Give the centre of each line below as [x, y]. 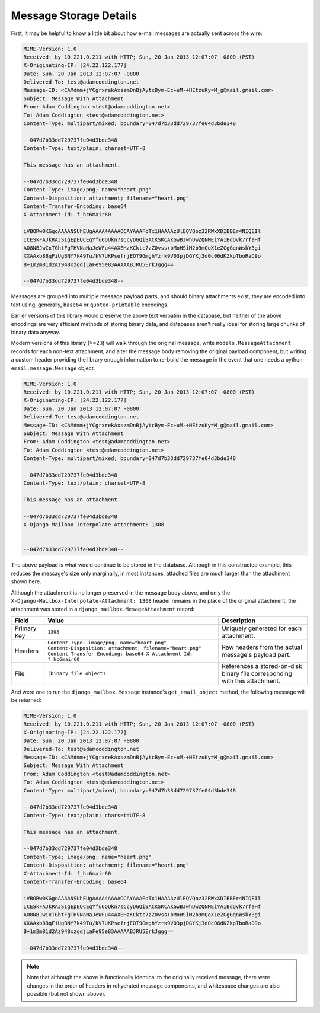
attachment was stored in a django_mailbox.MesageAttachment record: [103, 609]
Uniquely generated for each [262, 628]
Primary [25, 628]
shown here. [26, 581]
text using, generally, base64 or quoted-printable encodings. [90, 305]
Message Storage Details [74, 15]
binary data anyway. [36, 333]
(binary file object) [77, 674]
